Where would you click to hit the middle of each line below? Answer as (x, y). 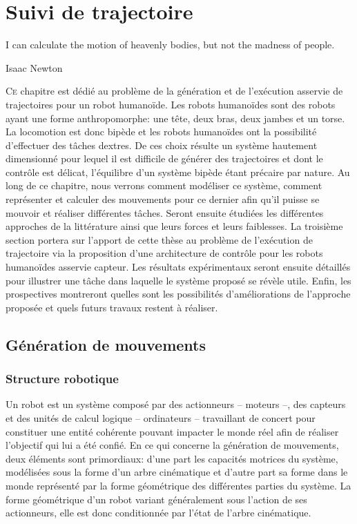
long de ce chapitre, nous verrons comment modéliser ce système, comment (164, 185)
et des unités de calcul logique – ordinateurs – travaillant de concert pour (161, 418)
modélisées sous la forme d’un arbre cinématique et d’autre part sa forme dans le (177, 472)
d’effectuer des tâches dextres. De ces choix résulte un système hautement (162, 145)
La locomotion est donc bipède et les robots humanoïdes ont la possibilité (161, 132)
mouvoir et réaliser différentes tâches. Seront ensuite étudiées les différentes (165, 212)
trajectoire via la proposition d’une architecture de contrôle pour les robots (164, 253)
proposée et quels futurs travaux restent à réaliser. (112, 307)
